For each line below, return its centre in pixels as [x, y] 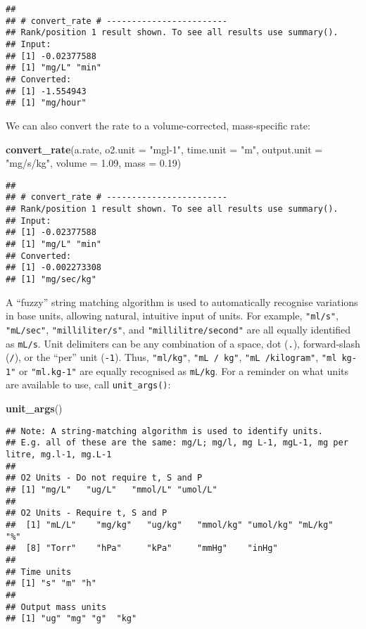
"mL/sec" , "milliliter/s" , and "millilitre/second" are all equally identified [178, 329]
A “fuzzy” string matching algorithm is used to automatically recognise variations [182, 301]
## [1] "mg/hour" [46, 103]
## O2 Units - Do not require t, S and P [104, 478]
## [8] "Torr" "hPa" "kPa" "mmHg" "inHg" [142, 548]
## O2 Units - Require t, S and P [87, 513]
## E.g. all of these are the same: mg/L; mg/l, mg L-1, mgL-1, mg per [177, 443]
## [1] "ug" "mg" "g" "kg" [71, 619]
